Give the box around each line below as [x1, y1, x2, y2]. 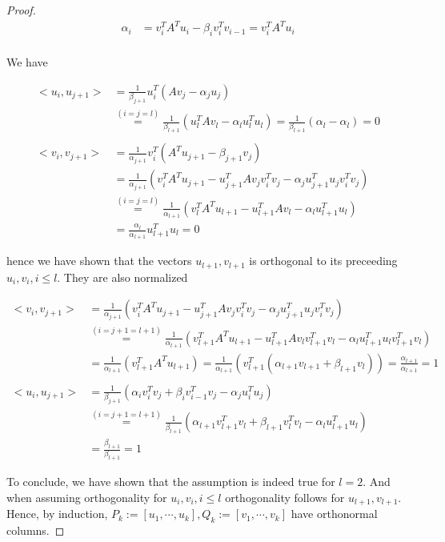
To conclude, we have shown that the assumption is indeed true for [6, 473, 335, 490]
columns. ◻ [6, 522, 65, 539]
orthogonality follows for [225, 488, 345, 505]
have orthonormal [291, 505, 378, 522]
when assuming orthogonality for [6, 488, 167, 505]
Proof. [6, 2, 36, 18]
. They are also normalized [57, 268, 188, 285]
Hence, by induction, [6, 505, 108, 522]
